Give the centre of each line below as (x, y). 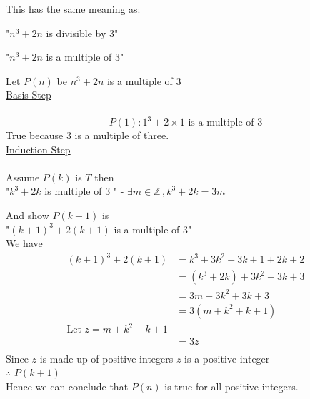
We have (24, 243)
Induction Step (38, 149)
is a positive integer (227, 358)
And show (27, 215)
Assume (23, 177)
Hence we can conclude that (67, 386)
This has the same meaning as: (73, 9)
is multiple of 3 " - (84, 191)
